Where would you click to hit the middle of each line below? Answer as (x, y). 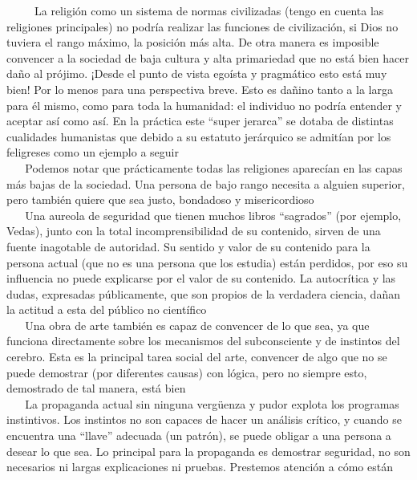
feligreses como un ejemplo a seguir (93, 152)
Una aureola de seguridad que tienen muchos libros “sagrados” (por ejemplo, (213, 215)
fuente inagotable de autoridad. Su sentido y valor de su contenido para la (188, 246)
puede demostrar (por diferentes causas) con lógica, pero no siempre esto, (187, 372)
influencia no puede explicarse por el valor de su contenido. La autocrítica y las (201, 278)
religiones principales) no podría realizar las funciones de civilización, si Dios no (202, 26)
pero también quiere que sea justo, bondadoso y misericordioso (160, 199)
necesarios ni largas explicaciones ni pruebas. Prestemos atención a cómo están (200, 467)
